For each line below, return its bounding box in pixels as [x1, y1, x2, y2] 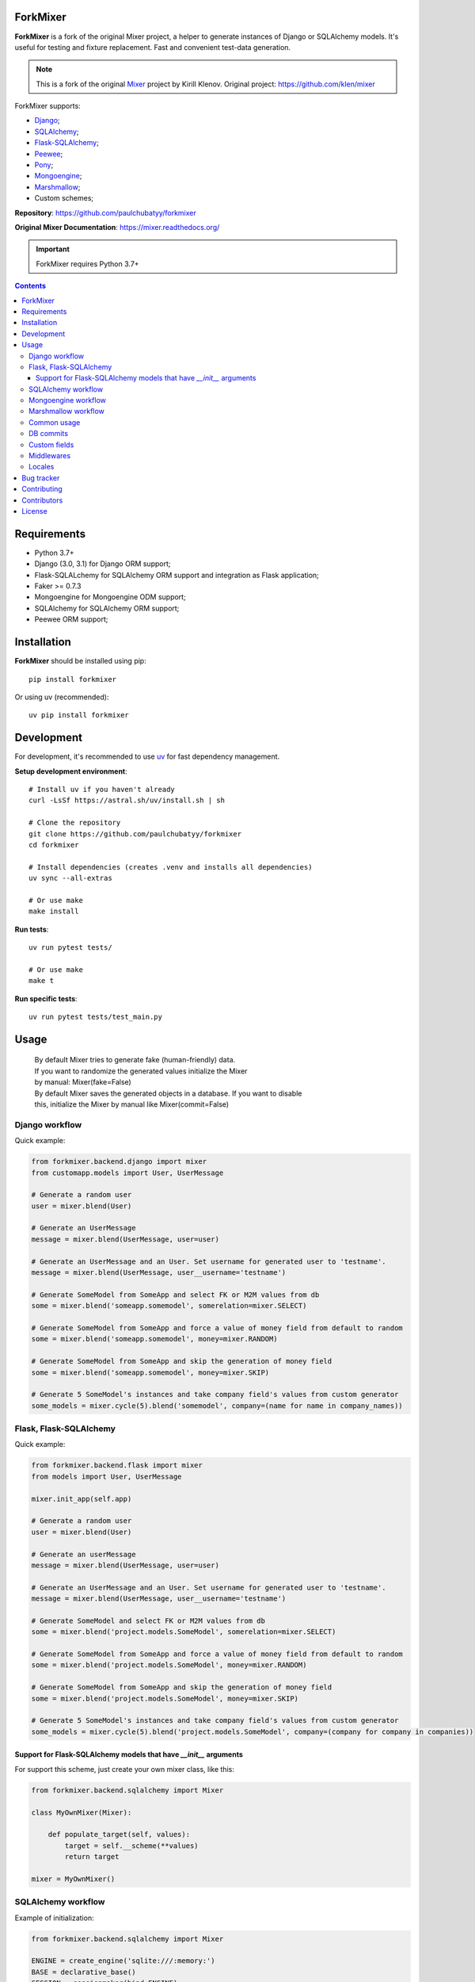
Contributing [21, 484, 63, 494]
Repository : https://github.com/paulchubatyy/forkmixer [14, 208, 197, 217]
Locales [28, 462, 55, 472]
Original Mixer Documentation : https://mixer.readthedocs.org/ [14, 222, 220, 231]
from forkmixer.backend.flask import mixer [31, 1461, 203, 1470]
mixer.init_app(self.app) [31, 1494, 132, 1503]
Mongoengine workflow [28, 396, 107, 405]
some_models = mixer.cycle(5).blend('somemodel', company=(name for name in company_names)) [31, 1401, 403, 1410]
